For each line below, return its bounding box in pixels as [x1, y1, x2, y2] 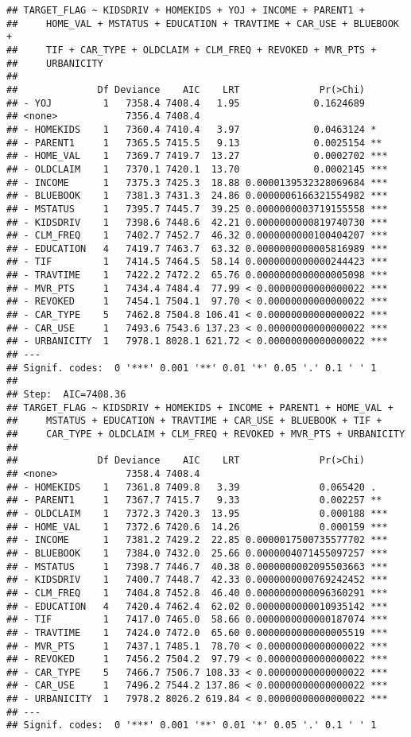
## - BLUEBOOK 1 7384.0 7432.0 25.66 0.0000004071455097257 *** [6, 547, 388, 559]
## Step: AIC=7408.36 [6, 389, 126, 401]
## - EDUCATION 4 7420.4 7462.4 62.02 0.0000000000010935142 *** [6, 600, 388, 612]
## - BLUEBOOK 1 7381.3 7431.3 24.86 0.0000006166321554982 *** [6, 190, 388, 202]
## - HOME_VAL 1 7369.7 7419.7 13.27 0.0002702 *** [6, 150, 388, 162]
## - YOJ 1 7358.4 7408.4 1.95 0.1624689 [6, 97, 366, 109]
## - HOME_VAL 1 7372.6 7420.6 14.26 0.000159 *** [6, 521, 388, 533]
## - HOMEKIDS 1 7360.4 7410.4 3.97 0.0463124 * [6, 123, 377, 135]
